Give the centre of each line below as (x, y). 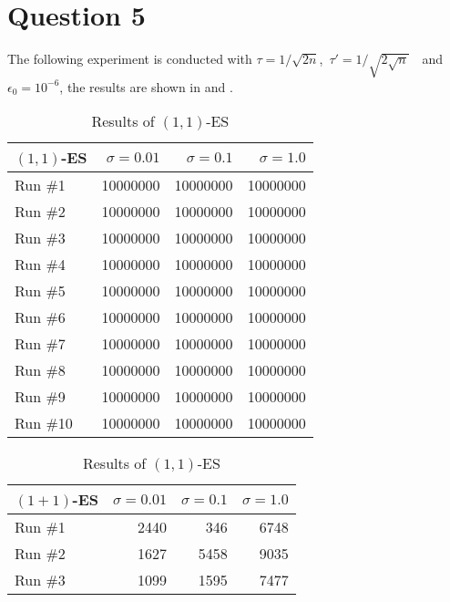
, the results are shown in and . (146, 86)
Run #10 (44, 423)
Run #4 (40, 265)
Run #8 (40, 370)
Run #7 (40, 344)
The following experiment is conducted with (130, 59)
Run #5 (40, 291)
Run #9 (40, 397)
